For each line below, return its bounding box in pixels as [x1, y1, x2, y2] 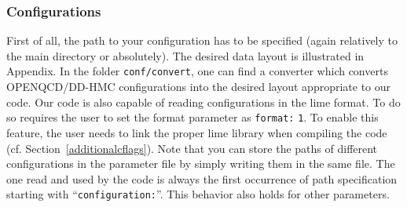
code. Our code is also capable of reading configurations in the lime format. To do [6, 93, 401, 110]
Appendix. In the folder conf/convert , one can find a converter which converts [6, 63, 388, 79]
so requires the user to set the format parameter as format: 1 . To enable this [6, 109, 379, 125]
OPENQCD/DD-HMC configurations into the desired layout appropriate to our [6, 78, 391, 95]
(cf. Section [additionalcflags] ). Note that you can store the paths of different [6, 140, 378, 156]
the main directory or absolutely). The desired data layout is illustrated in [6, 47, 365, 64]
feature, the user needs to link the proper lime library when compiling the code [6, 124, 387, 140]
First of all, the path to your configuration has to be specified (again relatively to [6, 32, 398, 49]
